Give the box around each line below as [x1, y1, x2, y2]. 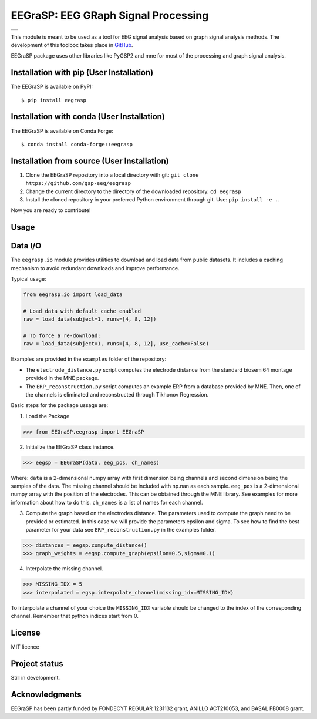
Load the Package [25, 412, 70, 419]
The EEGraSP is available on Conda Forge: [11, 127, 114, 135]
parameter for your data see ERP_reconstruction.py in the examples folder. [25, 526, 217, 533]
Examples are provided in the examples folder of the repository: [11, 355, 167, 362]
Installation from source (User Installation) [11, 156, 170, 166]
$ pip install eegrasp [21, 97, 87, 103]
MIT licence [11, 643, 39, 650]
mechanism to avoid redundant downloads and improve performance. [11, 264, 180, 271]
